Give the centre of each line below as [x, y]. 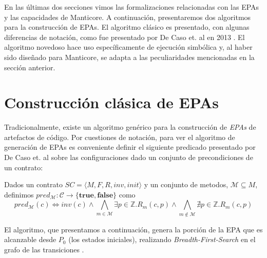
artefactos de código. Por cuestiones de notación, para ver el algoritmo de [120, 137]
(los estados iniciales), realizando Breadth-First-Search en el [162, 239]
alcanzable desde [30, 239]
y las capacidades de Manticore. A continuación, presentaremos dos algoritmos [128, 17]
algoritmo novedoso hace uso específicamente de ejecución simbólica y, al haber [128, 47]
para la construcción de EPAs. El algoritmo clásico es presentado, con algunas [127, 27]
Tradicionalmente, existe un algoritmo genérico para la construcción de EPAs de [130, 127]
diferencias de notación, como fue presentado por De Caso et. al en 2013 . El [125, 37]
